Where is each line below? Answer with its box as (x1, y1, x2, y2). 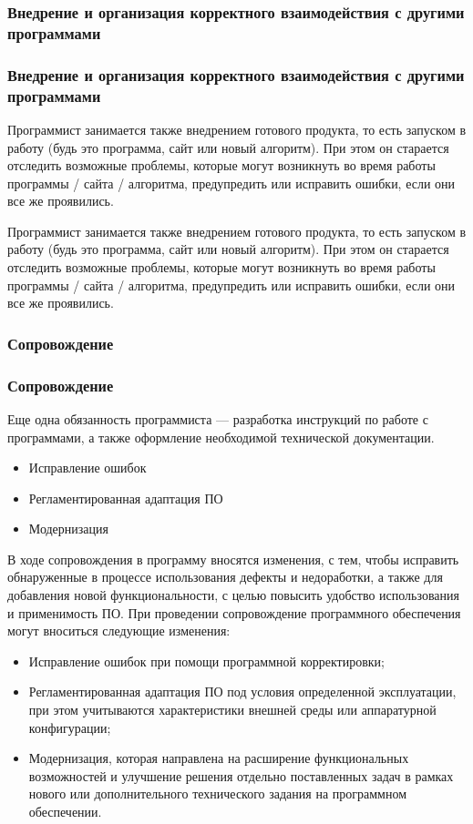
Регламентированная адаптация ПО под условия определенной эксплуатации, (28, 682, 457, 701)
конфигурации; (28, 717, 111, 737)
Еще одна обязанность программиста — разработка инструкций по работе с (7, 409, 428, 428)
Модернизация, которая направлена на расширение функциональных (28, 748, 409, 768)
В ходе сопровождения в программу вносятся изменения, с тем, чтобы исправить (7, 549, 459, 568)
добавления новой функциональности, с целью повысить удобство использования (7, 585, 459, 605)
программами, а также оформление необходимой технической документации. (7, 427, 435, 446)
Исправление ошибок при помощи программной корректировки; (28, 651, 385, 670)
